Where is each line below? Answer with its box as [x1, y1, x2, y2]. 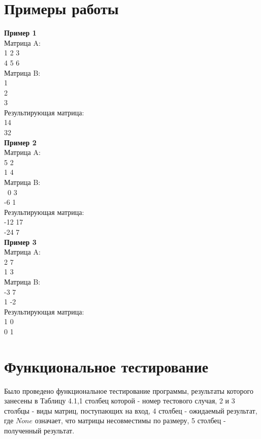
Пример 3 [4, 236, 37, 247]
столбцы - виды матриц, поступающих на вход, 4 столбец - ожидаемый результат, [4, 405, 257, 416]
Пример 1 [4, 27, 37, 38]
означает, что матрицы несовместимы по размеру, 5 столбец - [35, 415, 226, 426]
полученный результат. [4, 425, 75, 436]
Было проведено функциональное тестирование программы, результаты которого [4, 385, 253, 396]
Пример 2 [4, 137, 37, 147]
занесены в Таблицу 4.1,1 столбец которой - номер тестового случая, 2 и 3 [4, 395, 235, 406]
